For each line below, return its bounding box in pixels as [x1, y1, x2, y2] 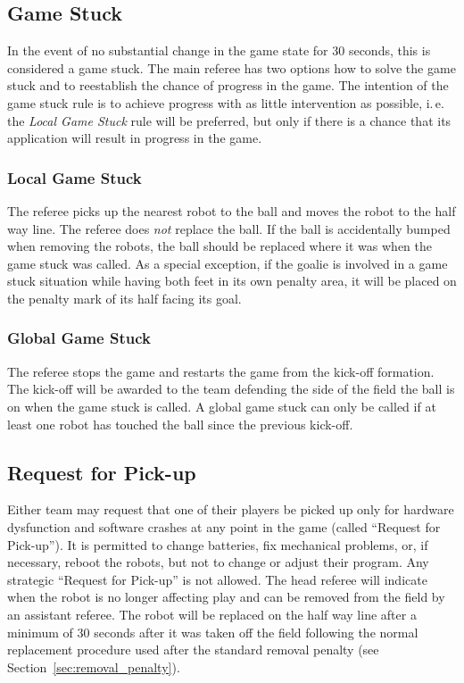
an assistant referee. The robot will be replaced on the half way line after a [7, 604, 417, 623]
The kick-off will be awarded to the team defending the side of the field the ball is [7, 379, 455, 398]
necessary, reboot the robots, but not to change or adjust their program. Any [7, 553, 429, 571]
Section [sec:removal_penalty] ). [7, 657, 180, 676]
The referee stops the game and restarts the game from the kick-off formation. [7, 362, 435, 380]
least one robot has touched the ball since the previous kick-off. [7, 414, 353, 433]
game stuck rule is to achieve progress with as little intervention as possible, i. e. [7, 93, 444, 112]
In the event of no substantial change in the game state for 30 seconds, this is [7, 41, 431, 60]
